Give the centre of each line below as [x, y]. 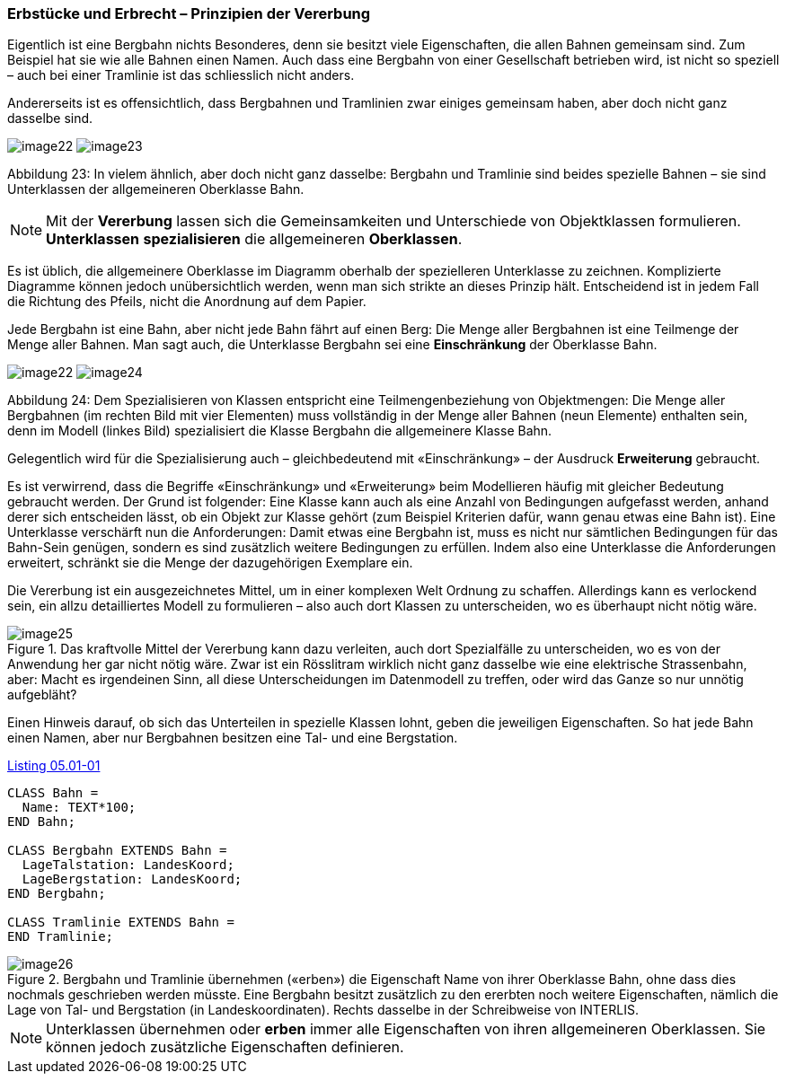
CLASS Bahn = [53, 793]
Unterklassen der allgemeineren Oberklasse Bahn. [156, 189]
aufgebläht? [42, 695]
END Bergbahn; [57, 894]
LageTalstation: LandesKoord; [128, 865]
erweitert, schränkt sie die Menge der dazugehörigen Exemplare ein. [210, 563]
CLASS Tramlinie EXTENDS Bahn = [121, 923]
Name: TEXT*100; [79, 808]
